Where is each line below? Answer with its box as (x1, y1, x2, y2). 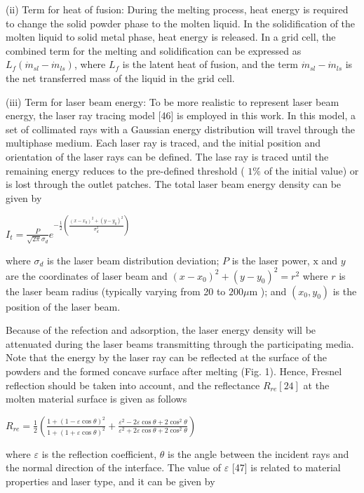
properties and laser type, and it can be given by (6, 473, 215, 488)
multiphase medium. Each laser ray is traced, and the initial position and (6, 135, 321, 150)
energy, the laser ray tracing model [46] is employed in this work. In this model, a (6, 108, 356, 123)
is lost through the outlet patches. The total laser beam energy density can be (6, 177, 342, 191)
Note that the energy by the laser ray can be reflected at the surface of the (6, 350, 328, 365)
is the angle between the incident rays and (168, 446, 349, 461)
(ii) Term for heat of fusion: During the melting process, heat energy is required (6, 2, 349, 16)
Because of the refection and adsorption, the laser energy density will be (6, 323, 316, 337)
